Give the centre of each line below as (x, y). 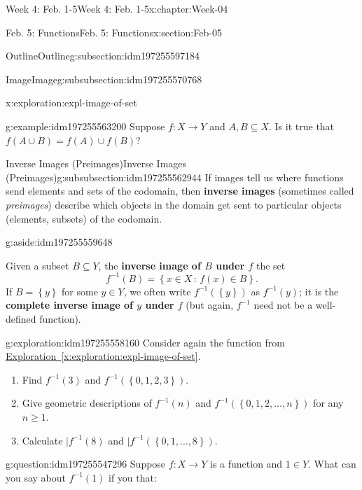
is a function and (246, 464)
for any (328, 403)
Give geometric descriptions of (87, 403)
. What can (332, 464)
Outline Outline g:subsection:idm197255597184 (103, 56)
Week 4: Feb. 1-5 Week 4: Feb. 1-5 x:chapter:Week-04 (117, 8)
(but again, (210, 305)
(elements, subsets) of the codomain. (84, 218)
